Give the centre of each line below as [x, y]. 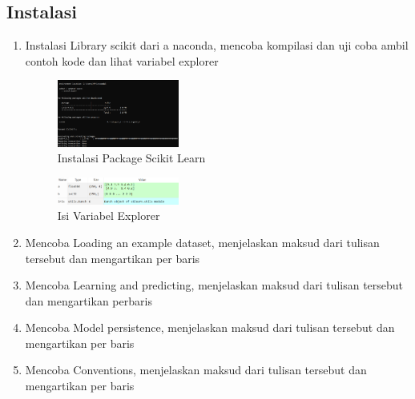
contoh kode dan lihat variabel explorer [122, 60]
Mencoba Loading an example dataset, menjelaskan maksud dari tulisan [202, 242]
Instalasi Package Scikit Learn [131, 158]
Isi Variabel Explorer [109, 215]
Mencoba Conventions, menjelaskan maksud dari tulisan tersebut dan [196, 370]
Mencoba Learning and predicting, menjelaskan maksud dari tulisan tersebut [214, 285]
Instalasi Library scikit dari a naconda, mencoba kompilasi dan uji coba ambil [217, 45]
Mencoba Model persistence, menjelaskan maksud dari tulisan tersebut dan [210, 327]
